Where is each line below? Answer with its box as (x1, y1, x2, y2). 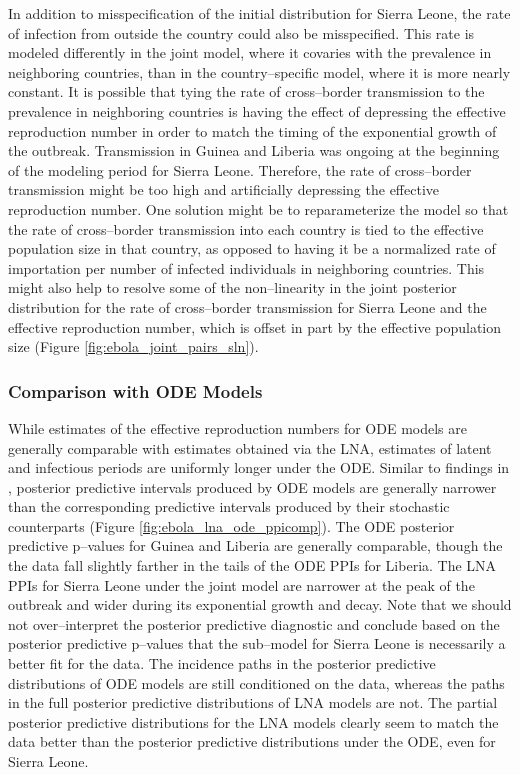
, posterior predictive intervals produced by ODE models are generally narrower (8, 476, 497, 497)
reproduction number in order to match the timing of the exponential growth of (8, 120, 497, 141)
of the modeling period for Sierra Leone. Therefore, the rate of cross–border (8, 159, 472, 180)
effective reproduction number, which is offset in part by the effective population (8, 316, 502, 337)
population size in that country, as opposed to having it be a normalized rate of (8, 238, 496, 259)
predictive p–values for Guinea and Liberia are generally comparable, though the (8, 535, 503, 556)
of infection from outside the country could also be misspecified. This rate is (8, 22, 475, 43)
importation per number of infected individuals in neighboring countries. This (8, 257, 485, 278)
